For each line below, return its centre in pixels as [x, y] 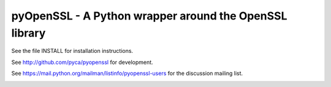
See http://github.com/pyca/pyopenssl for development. [82, 62]
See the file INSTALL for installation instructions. [72, 51]
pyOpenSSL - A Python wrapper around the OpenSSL [149, 16]
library [29, 33]
